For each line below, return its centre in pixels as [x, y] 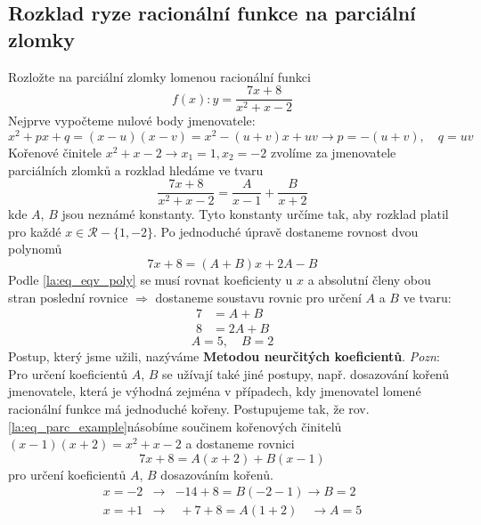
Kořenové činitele [55, 152]
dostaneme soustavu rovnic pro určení [258, 297]
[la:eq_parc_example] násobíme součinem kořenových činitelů [175, 426]
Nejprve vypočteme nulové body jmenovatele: [132, 121]
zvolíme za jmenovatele [333, 152]
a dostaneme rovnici [240, 444]
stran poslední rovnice [68, 297]
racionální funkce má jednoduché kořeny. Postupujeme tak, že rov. [189, 408]
